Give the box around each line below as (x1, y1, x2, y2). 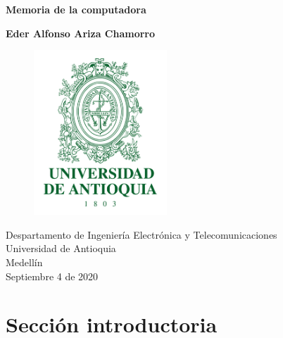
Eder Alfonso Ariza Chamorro (6, 25, 156, 40)
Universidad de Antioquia (6, 241, 116, 256)
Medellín (6, 254, 43, 269)
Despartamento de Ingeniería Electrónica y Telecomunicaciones (6, 227, 277, 242)
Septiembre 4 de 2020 (6, 268, 99, 283)
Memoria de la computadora (6, 2, 146, 16)
